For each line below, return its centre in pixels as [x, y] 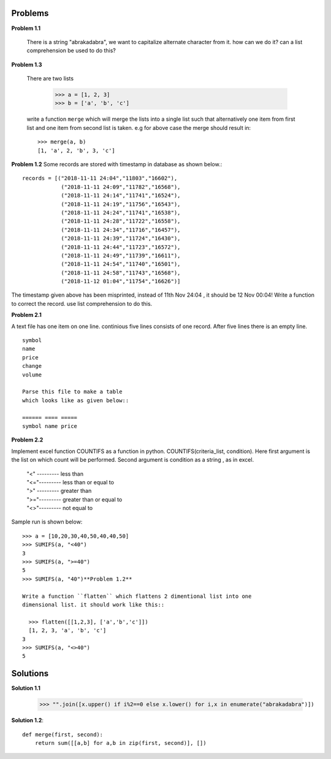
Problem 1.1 [26, 28]
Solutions [30, 673]
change [32, 366]
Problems [30, 13]
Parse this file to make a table [72, 392]
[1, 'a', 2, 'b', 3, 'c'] [77, 151]
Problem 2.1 [27, 315]
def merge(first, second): [63, 734]
